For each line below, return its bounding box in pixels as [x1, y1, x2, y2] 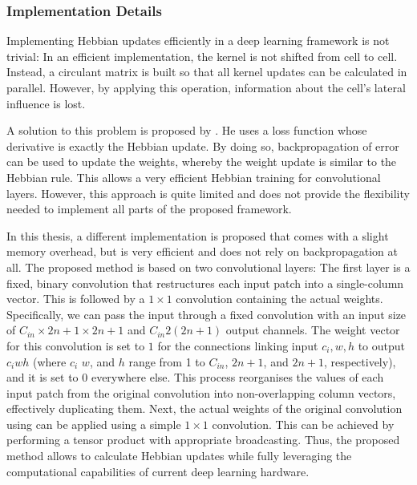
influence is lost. [6, 95, 86, 111]
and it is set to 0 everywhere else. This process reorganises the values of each [6, 369, 384, 386]
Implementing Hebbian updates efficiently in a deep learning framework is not [6, 32, 390, 49]
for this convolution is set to [6, 337, 145, 354]
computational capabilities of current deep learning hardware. [6, 463, 310, 479]
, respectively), [323, 353, 396, 370]
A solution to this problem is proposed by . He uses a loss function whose [6, 122, 367, 139]
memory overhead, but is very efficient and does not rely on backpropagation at [6, 243, 399, 260]
